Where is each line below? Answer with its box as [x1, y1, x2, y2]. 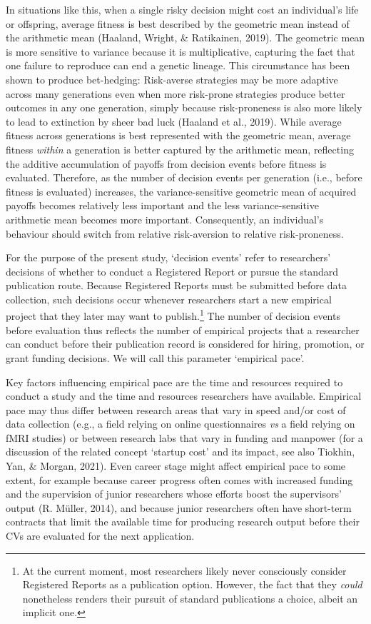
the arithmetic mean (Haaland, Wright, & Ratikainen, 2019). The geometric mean [6, 30, 365, 45]
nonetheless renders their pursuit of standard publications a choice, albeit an [22, 590, 358, 605]
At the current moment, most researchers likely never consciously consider [22, 563, 347, 578]
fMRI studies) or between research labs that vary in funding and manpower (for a [6, 430, 363, 445]
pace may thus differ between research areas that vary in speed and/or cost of [6, 402, 346, 417]
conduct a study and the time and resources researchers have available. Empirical [6, 388, 362, 403]
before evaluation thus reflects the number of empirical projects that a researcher [6, 322, 360, 337]
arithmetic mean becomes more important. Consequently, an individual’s [6, 211, 324, 226]
